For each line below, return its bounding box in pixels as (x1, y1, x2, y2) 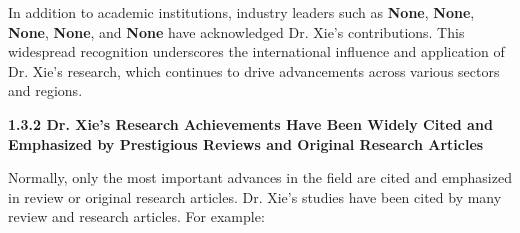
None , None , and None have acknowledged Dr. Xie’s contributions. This (8, 21, 465, 42)
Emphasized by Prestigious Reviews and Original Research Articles (8, 133, 484, 154)
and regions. (8, 80, 83, 101)
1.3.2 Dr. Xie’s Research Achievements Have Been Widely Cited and (8, 113, 493, 134)
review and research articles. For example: (8, 206, 265, 227)
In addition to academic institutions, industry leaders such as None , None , (8, 2, 475, 22)
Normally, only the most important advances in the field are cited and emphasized (8, 167, 512, 188)
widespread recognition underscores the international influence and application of (8, 41, 505, 62)
